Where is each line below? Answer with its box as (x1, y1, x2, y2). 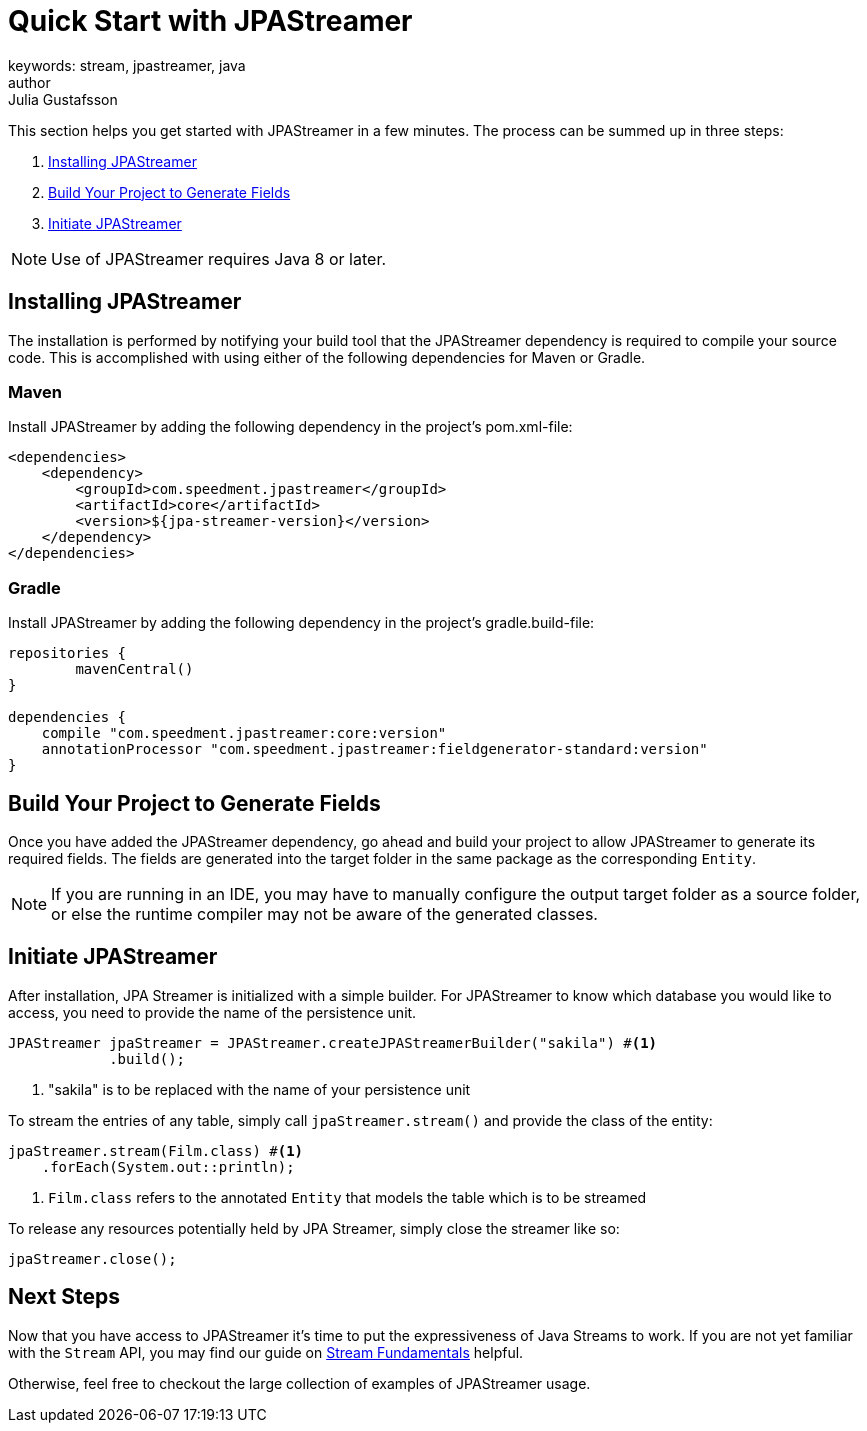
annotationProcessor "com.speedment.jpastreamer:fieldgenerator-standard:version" (41, 741, 708, 758)
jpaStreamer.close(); (8, 1250, 177, 1267)
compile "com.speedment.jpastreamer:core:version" (41, 725, 447, 742)
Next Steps (8, 1284, 120, 1310)
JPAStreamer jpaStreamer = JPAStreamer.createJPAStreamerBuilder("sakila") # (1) (8, 1034, 658, 1051)
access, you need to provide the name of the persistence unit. (8, 1003, 417, 1021)
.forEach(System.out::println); (41, 1158, 295, 1175)
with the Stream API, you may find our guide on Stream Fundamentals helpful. (8, 1343, 524, 1361)
